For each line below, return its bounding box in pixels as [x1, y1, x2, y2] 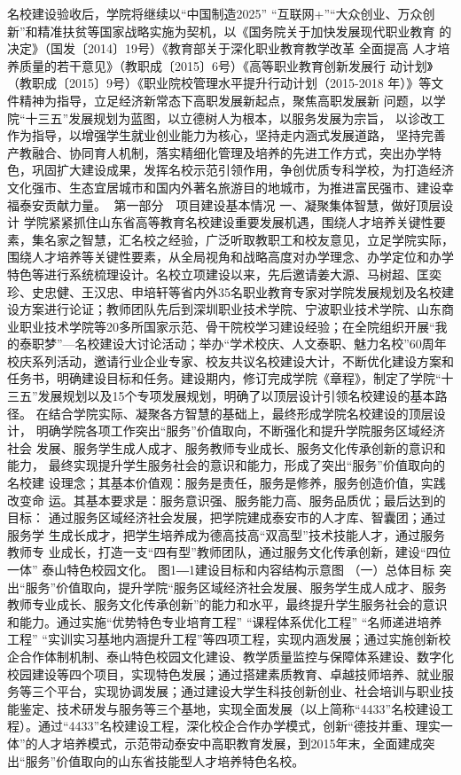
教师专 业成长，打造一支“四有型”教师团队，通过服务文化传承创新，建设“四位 [7, 543, 451, 561]
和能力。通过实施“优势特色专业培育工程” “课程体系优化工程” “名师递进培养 [7, 612, 442, 630]
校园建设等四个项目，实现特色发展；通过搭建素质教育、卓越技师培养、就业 [7, 664, 441, 683]
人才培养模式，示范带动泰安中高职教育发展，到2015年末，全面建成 [37, 733, 423, 752]
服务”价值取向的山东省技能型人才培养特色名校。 [25, 751, 299, 770]
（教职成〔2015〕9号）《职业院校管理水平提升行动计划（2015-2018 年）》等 [7, 74, 432, 92]
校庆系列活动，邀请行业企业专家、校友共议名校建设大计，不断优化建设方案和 [7, 351, 454, 370]
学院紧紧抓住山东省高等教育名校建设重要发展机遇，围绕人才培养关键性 [23, 213, 434, 231]
